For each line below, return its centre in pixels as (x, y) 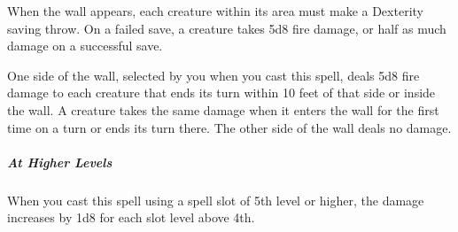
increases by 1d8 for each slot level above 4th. (131, 217)
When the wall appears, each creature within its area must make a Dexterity (215, 11)
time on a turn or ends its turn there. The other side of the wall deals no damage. (229, 127)
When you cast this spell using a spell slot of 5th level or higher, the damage (216, 200)
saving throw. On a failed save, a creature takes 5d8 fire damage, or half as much (227, 28)
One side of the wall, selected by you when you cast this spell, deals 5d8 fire (213, 75)
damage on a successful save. (85, 46)
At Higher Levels (60, 162)
